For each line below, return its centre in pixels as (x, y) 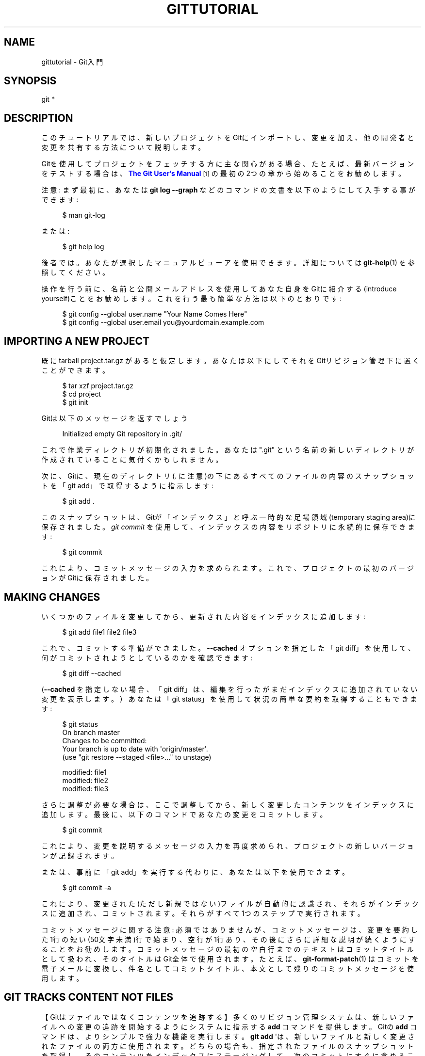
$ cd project (82, 394)
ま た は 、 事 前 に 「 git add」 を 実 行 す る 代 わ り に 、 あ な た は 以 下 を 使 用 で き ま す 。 (195, 872)
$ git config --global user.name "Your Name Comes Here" (155, 314)
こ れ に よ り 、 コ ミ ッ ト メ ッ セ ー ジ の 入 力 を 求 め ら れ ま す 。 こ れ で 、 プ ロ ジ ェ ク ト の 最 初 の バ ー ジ (228, 568)
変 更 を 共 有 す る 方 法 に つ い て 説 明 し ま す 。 (123, 147)
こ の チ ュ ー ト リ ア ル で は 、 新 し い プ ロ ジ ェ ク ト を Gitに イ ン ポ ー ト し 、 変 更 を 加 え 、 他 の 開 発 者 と (228, 138)
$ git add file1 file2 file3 (99, 632)
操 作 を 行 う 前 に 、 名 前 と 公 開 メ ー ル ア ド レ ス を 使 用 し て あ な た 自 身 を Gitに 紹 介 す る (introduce (219, 289)
